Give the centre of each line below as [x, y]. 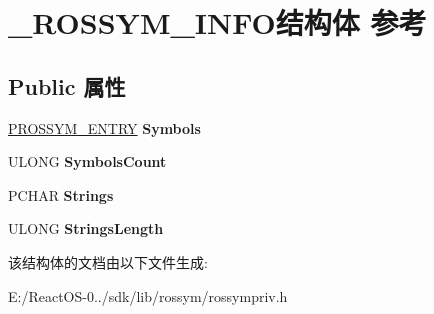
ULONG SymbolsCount [87, 161]
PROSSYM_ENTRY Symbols [104, 127]
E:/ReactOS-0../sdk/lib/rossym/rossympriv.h [148, 295]
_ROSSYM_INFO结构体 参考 [217, 22]
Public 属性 [67, 85]
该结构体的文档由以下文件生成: [108, 261]
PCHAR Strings [61, 194]
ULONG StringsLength [86, 228]
